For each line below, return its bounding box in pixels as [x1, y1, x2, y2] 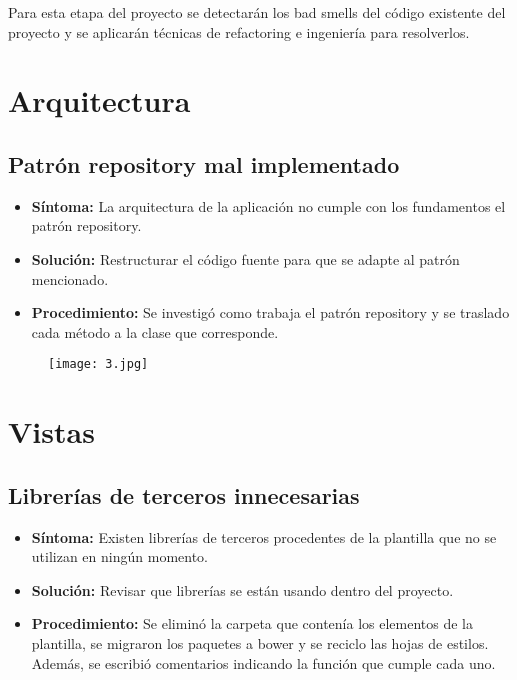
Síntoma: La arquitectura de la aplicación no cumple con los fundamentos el [31, 195, 506, 216]
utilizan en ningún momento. [31, 546, 208, 567]
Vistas [8, 411, 95, 452]
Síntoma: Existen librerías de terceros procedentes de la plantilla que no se [31, 526, 497, 547]
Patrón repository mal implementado [8, 148, 400, 179]
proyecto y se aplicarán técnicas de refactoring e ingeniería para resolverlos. [8, 21, 470, 42]
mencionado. [31, 268, 109, 289]
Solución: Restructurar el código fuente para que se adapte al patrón [31, 248, 460, 269]
